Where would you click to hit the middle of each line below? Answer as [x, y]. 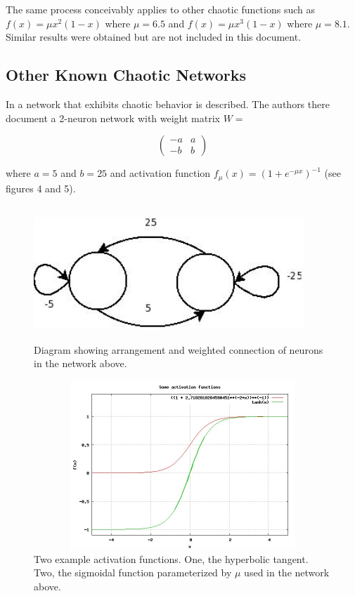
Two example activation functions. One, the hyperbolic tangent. [171, 558]
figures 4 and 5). [41, 188]
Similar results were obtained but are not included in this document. [154, 37]
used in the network [287, 572]
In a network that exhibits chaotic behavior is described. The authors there [168, 104]
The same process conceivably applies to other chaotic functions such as [161, 9]
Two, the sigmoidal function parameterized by [133, 572]
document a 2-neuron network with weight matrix [113, 118]
